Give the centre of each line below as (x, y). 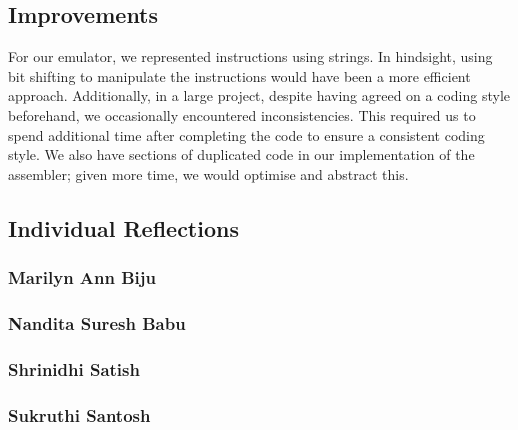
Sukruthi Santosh (79, 414)
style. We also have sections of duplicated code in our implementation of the (241, 154)
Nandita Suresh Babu (97, 322)
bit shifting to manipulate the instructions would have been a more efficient (239, 75)
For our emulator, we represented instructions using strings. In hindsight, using (250, 56)
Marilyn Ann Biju (82, 277)
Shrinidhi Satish (74, 368)
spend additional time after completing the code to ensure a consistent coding (246, 134)
